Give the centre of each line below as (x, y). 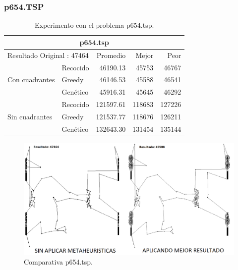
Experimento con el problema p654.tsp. (94, 25)
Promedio (111, 55)
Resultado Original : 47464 (48, 55)
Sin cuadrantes (30, 116)
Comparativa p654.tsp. (58, 261)
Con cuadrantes (31, 80)
